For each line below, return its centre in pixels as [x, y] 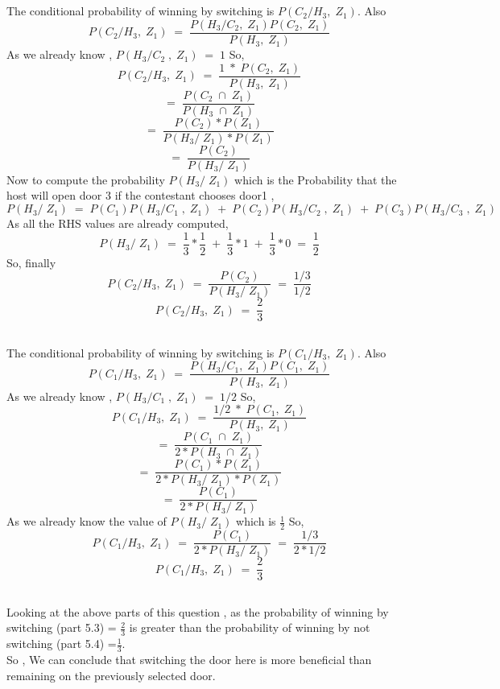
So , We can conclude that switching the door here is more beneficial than [189, 659]
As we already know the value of [87, 521]
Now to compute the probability [86, 179]
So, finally [31, 262]
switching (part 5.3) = [62, 627]
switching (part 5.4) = [62, 644]
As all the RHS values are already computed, [118, 223]
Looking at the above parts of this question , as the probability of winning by [198, 611]
